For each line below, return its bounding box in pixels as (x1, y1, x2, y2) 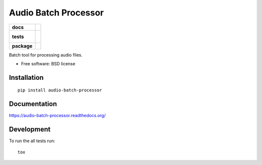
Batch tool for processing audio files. (9, 52, 82, 58)
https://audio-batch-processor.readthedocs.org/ (9, 113, 106, 119)
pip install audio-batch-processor (17, 88, 102, 93)
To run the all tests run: (9, 138, 55, 144)
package (12, 43, 33, 49)
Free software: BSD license (21, 60, 75, 66)
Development (9, 125, 51, 134)
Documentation (9, 100, 57, 108)
